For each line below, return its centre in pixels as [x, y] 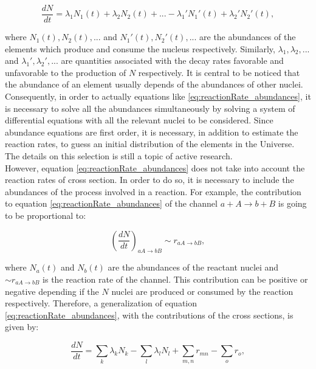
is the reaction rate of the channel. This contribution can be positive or [175, 279]
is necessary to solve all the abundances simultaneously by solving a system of [150, 108]
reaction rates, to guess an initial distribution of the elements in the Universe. [150, 144]
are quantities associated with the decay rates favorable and [172, 60]
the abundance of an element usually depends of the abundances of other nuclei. [154, 84]
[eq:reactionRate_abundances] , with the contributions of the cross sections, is [149, 315]
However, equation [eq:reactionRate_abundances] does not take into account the [155, 167]
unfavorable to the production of [66, 72]
